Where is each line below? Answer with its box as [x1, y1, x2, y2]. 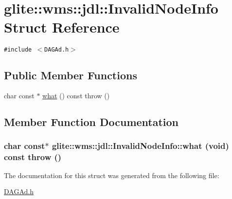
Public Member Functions [4, 68, 137, 83]
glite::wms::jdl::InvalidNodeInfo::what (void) [52, 140, 229, 152]
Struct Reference [4, 17, 120, 37]
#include [4, 46, 32, 54]
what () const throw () [42, 90, 110, 101]
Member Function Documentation [4, 114, 179, 129]
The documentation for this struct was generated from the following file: [4, 170, 219, 180]
